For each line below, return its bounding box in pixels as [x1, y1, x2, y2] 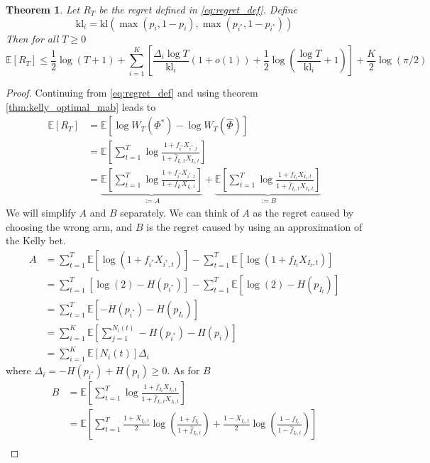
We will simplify [6, 205, 76, 219]
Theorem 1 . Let [6, 2, 80, 16]
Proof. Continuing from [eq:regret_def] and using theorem [6, 85, 258, 100]
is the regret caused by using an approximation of [146, 219, 363, 234]
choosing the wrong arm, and [6, 219, 133, 234]
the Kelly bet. [6, 233, 66, 248]
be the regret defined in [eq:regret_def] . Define [99, 2, 298, 16]
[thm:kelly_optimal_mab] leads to [6, 99, 156, 114]
